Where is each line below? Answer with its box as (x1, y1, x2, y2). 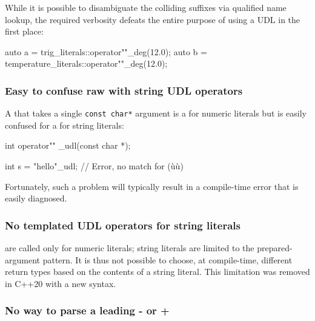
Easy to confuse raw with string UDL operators (5, 83, 243, 98)
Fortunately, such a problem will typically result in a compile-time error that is (5, 180, 299, 192)
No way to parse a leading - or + (5, 303, 170, 318)
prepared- (257, 242, 293, 254)
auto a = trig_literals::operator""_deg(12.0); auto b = (5, 45, 207, 58)
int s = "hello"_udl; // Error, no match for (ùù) (5, 160, 184, 172)
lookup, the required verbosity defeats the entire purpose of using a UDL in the (5, 13, 300, 25)
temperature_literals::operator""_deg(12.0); (5, 57, 168, 70)
